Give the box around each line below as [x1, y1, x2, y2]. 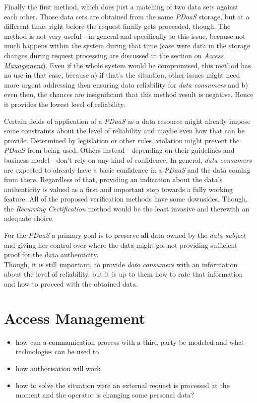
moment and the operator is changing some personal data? [15, 390, 194, 400]
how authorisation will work [15, 363, 101, 373]
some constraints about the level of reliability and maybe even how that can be [4, 125, 245, 136]
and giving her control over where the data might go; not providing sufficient [4, 239, 238, 250]
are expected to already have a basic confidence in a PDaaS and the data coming [4, 164, 251, 175]
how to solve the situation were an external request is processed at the [15, 380, 230, 390]
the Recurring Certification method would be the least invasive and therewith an [4, 203, 250, 213]
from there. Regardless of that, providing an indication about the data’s [4, 174, 223, 185]
